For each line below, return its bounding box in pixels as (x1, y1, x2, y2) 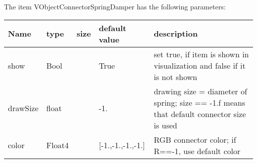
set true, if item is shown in (154, 48, 249, 60)
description (154, 28, 198, 40)
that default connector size (154, 108, 246, 120)
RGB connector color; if (154, 133, 236, 145)
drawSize (8, 102, 39, 114)
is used (154, 119, 177, 131)
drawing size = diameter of (154, 85, 247, 97)
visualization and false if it (154, 59, 246, 71)
